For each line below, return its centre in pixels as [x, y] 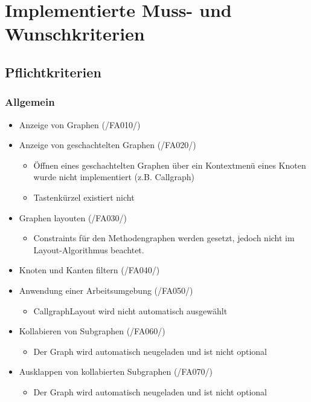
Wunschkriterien [75, 34]
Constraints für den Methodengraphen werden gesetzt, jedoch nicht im [164, 238]
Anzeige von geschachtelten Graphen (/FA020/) [107, 145]
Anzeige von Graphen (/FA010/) [80, 124]
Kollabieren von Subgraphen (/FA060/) [92, 331]
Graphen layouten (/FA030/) [73, 217]
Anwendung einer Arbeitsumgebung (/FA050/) [106, 290]
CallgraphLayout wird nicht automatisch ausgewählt [130, 310]
